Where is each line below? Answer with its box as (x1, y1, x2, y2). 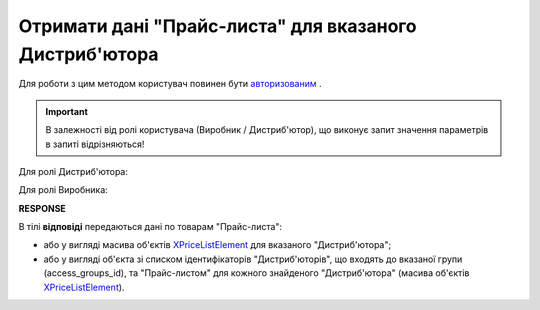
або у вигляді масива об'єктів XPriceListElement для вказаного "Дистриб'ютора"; (43, 239, 392, 251)
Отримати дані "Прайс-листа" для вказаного (18, 15, 417, 37)
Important (45, 105, 89, 117)
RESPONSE (18, 202, 67, 214)
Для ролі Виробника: (18, 184, 109, 196)
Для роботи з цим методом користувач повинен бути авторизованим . (18, 78, 322, 90)
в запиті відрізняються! (45, 138, 145, 150)
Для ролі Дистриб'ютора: (18, 165, 129, 177)
